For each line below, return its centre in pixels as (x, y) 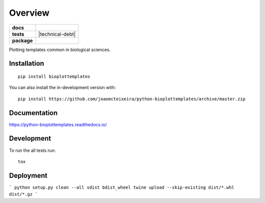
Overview (29, 13)
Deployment (28, 175)
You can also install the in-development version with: (63, 87)
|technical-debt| (57, 34)
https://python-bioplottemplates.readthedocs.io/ (58, 124)
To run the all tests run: (32, 150)
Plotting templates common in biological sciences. (60, 50)
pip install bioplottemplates (54, 76)
